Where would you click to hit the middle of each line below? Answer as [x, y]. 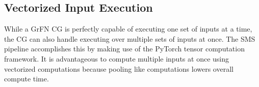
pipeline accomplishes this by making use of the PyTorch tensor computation [124, 49]
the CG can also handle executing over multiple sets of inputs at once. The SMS [130, 38]
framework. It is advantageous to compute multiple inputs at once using [116, 58]
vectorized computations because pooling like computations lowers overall [119, 68]
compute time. [27, 79]
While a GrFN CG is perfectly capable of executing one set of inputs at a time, [128, 29]
